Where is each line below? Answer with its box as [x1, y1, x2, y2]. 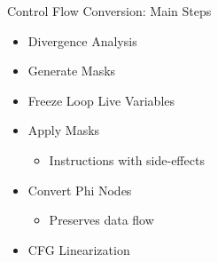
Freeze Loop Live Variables [27, 91, 175, 109]
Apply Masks [27, 121, 100, 139]
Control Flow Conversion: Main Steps [7, 2, 212, 20]
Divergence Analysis [27, 31, 137, 50]
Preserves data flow [49, 210, 154, 229]
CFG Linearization [27, 240, 130, 258]
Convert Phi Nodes [27, 180, 132, 199]
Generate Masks [27, 61, 116, 80]
